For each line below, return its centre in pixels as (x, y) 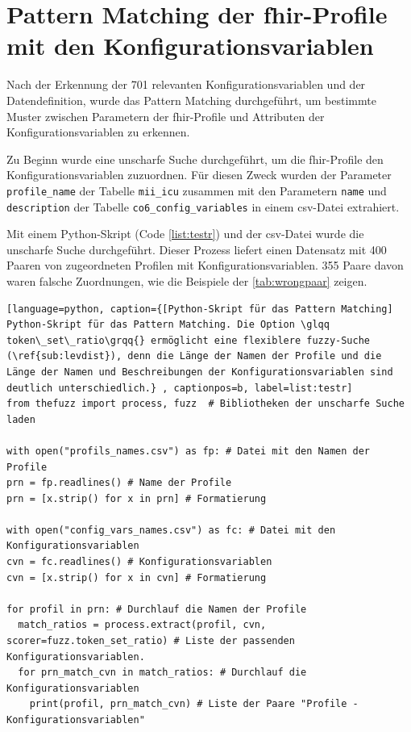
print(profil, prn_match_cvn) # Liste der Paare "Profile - (194, 704)
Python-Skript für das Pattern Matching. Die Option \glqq (168, 325)
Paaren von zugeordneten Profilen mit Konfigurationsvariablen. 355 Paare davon (205, 265)
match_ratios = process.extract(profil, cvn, (142, 625)
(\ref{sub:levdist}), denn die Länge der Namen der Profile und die (194, 356)
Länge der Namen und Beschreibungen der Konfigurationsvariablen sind (200, 372)
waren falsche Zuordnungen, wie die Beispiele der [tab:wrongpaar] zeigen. (187, 280)
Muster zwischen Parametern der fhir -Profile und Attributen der (166, 116)
